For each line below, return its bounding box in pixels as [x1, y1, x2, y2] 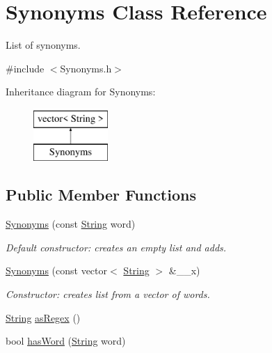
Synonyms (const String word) [6, 217, 136, 231]
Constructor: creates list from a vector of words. [6, 287, 210, 301]
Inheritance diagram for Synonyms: [6, 84, 156, 99]
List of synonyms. [6, 38, 81, 52]
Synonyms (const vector [6, 263, 108, 278]
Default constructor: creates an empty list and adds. [6, 240, 227, 254]
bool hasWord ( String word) [6, 334, 126, 348]
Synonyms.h [60, 61, 112, 75]
